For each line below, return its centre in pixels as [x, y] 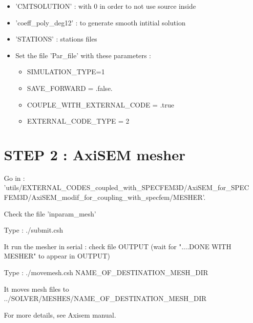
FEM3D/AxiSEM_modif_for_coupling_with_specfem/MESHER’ [104, 197]
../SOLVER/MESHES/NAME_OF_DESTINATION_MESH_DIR [105, 298]
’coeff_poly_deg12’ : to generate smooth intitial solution [100, 22]
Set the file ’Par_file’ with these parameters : [83, 55]
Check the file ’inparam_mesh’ [50, 213]
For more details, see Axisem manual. [60, 314]
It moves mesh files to [37, 289]
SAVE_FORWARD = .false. [70, 88]
